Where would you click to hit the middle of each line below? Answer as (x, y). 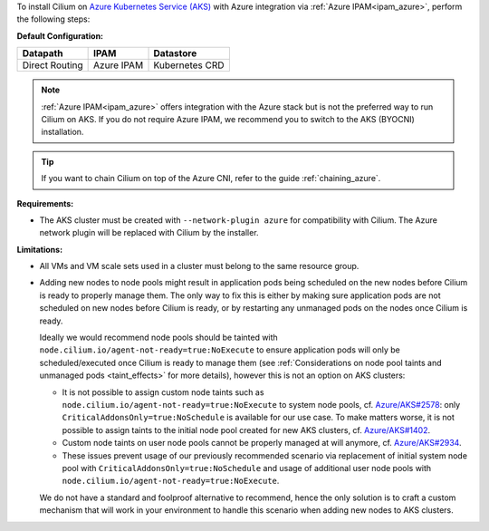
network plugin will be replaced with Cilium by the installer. (149, 233)
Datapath (43, 53)
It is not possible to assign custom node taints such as (163, 392)
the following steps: (53, 19)
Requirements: (45, 203)
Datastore (175, 53)
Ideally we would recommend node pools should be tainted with (158, 338)
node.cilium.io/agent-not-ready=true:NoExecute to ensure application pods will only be (220, 350)
